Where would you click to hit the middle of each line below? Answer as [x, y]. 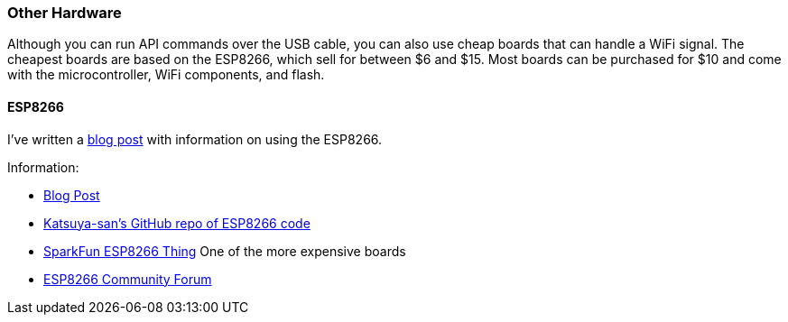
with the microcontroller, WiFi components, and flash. [166, 75]
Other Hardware [65, 13]
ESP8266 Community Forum [128, 279]
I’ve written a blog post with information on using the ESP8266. [195, 139]
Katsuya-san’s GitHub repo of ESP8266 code [177, 223]
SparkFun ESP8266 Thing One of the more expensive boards [225, 251]
